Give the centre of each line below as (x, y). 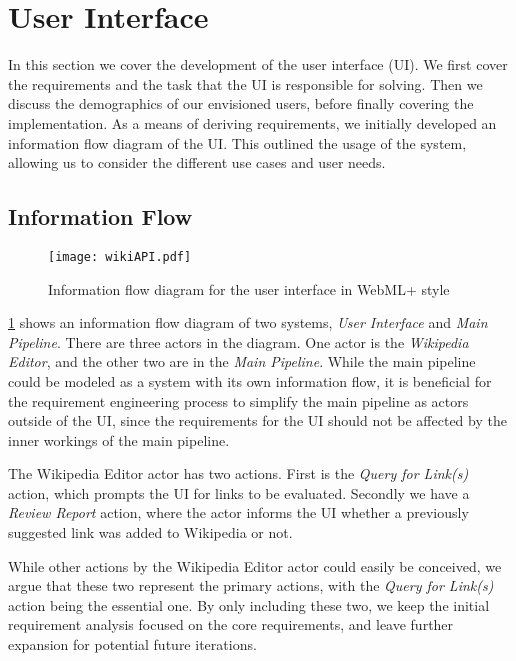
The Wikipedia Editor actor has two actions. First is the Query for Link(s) (238, 473)
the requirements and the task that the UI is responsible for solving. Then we (245, 83)
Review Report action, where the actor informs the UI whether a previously (238, 512)
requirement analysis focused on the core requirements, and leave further (231, 624)
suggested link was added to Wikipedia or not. (150, 532)
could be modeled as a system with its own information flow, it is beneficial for (250, 380)
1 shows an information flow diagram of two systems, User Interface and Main (248, 322)
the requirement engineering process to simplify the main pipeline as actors (238, 400)
